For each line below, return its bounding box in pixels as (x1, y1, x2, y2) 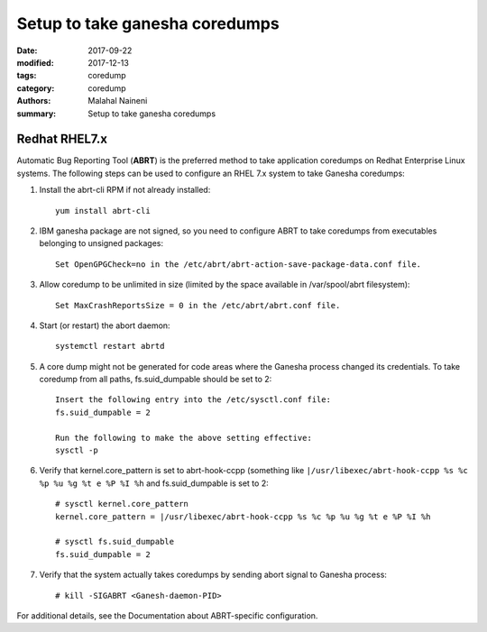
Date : (16, 45, 38, 56)
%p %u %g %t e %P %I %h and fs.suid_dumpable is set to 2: (39, 478, 270, 489)
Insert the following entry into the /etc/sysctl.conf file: (55, 395, 331, 405)
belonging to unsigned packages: (39, 238, 164, 249)
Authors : (16, 96, 51, 106)
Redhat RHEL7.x (16, 132, 108, 147)
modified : (16, 57, 54, 68)
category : (16, 82, 55, 94)
